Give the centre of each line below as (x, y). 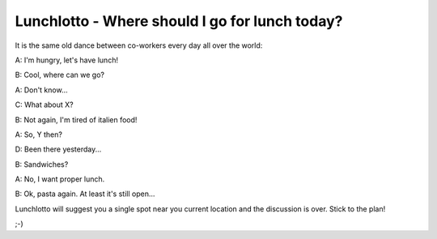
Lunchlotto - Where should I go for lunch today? (179, 21)
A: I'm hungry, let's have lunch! (67, 60)
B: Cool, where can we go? (60, 75)
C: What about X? (44, 105)
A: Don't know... (41, 90)
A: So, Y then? (38, 134)
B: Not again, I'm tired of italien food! (76, 119)
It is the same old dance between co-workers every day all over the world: (139, 45)
